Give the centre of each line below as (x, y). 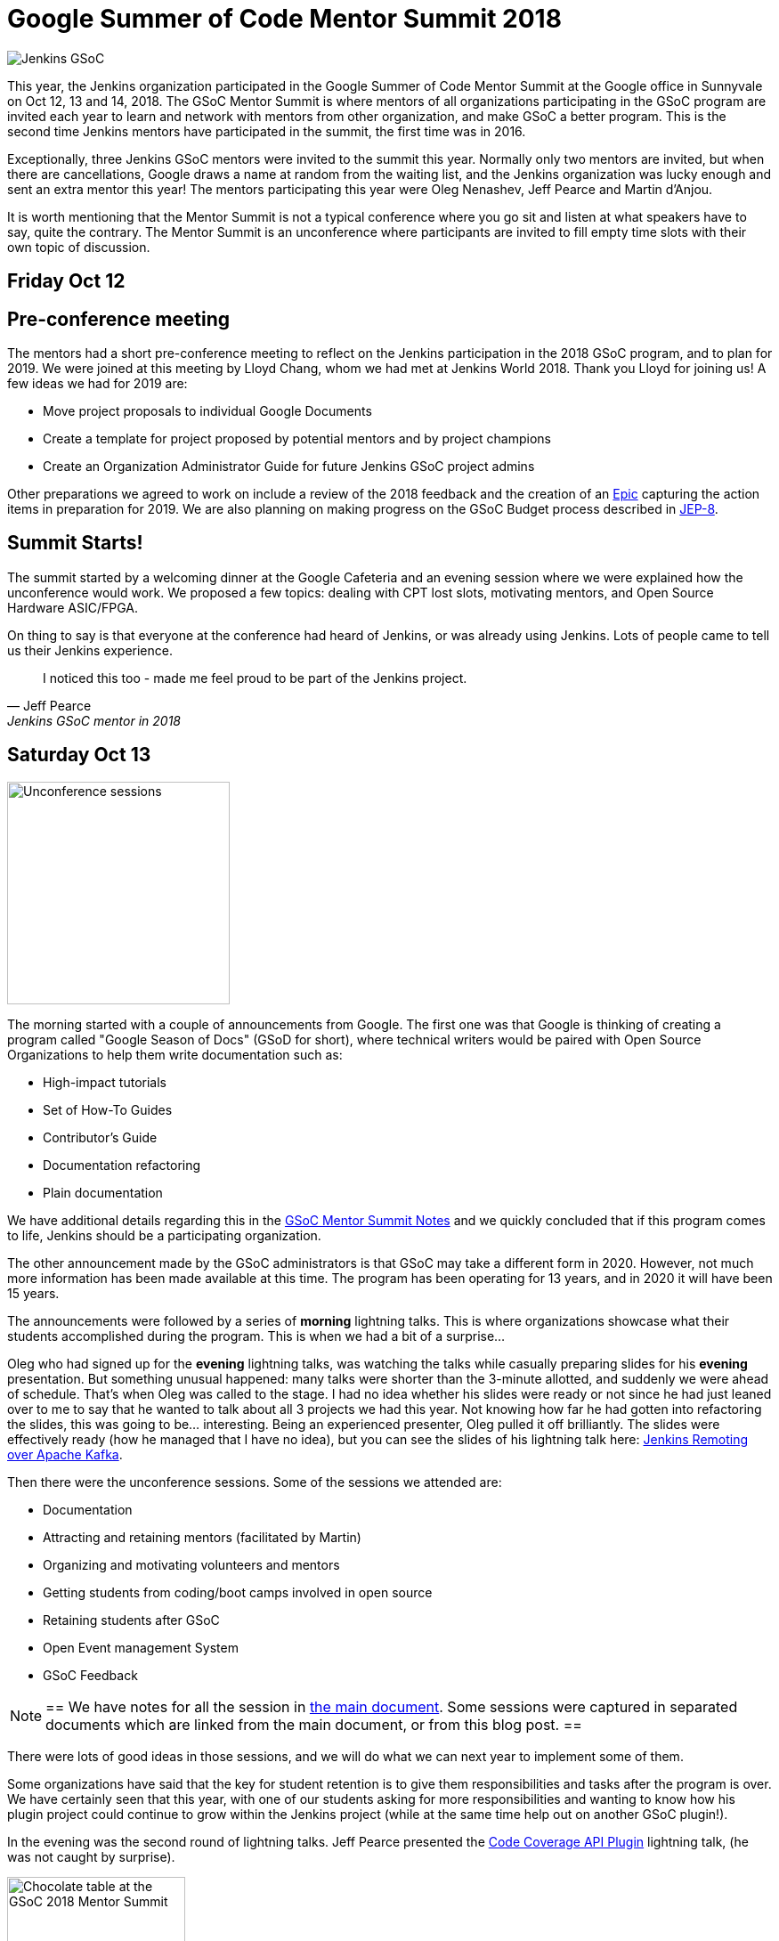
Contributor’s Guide (100, 1137)
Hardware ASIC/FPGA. (73, 607)
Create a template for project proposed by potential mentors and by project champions (297, 439)
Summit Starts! (75, 543)
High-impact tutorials (105, 1082)
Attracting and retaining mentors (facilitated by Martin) (202, 1537)
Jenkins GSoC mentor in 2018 (94, 720)
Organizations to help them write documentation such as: (175, 1054)
